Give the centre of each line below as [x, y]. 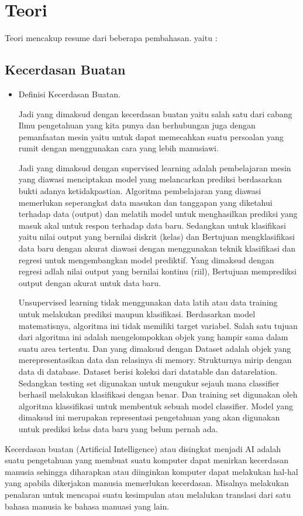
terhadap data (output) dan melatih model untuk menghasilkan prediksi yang [158, 214]
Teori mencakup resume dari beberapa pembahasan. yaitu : [111, 38]
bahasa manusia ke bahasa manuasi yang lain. [87, 506]
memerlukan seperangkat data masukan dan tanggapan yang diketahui [145, 202]
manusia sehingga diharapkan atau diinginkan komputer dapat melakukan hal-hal [151, 471]
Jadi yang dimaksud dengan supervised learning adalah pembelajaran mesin [155, 167]
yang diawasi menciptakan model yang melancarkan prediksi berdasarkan [150, 179]
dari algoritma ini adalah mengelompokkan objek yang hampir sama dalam [153, 337]
